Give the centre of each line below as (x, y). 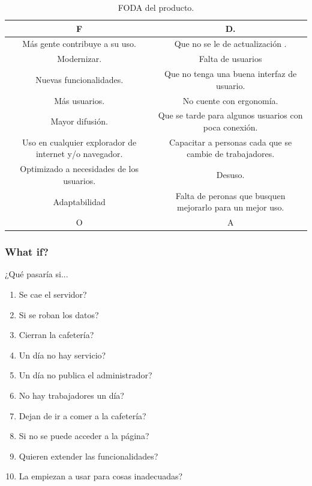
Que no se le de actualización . (230, 44)
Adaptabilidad (79, 201)
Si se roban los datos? (59, 314)
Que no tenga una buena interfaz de (231, 74)
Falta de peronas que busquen (230, 195)
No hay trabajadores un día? (71, 395)
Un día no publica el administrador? (85, 375)
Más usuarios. (79, 100)
